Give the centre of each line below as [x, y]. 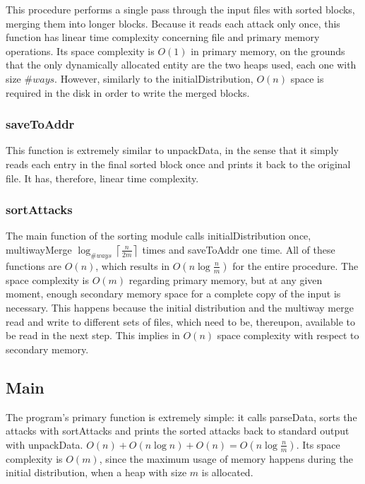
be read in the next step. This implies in [93, 335]
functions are [34, 265]
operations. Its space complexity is [80, 51]
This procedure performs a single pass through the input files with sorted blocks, [180, 9]
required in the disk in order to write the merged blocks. [128, 92]
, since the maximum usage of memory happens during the [226, 458]
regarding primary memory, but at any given [226, 279]
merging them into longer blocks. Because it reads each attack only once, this [173, 23]
